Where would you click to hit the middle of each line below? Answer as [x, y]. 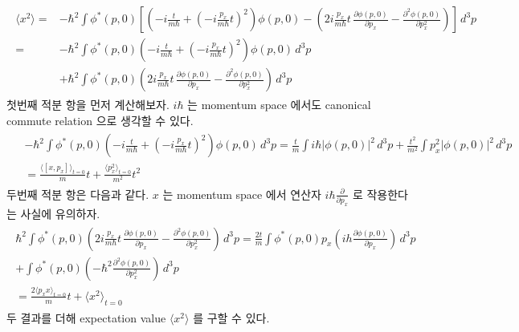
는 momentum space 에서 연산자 [242, 194]
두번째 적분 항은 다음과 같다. [78, 194]
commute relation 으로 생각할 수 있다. [100, 120]
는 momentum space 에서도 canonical [279, 105]
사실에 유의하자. [60, 214]
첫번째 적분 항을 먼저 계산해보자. [88, 105]
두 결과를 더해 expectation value [86, 317]
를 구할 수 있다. [231, 317]
